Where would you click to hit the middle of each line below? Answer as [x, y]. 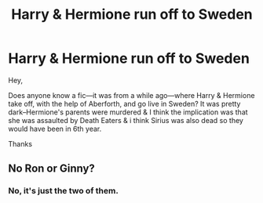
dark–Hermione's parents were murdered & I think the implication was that [128, 112]
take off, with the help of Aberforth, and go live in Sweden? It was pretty [124, 103]
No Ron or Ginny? [52, 169]
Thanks [20, 143]
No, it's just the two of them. [64, 191]
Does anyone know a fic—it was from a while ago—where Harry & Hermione [131, 95]
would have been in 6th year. [55, 129]
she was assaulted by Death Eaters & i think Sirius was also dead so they [126, 120]
